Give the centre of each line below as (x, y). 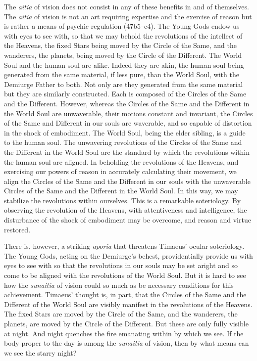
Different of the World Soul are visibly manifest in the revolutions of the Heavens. (128, 304)
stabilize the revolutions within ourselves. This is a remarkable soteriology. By (123, 200)
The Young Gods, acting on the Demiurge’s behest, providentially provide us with (128, 255)
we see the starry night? (40, 352)
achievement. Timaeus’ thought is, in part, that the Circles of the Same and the (125, 294)
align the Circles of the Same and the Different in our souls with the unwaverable (127, 181)
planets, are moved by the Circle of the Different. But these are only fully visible (126, 323)
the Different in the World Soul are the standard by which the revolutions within (127, 152)
